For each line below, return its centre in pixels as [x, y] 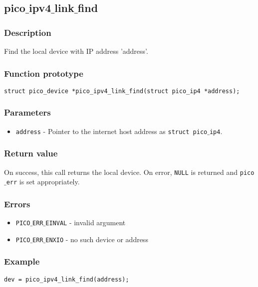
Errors [17, 204]
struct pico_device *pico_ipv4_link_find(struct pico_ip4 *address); [122, 91]
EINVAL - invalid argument [86, 222]
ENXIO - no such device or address [97, 239]
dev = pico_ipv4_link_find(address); [67, 279]
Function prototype [44, 73]
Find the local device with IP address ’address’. [76, 51]
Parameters [27, 112]
